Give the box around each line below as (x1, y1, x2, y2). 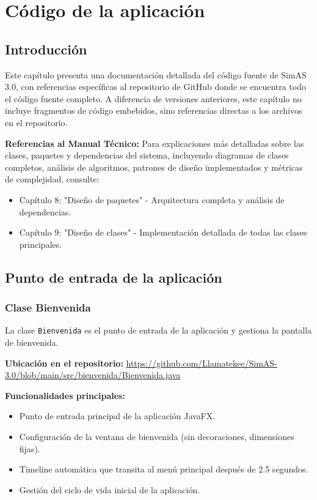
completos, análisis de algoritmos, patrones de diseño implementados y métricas (5, 160, 303, 173)
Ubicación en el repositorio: (5, 356, 123, 369)
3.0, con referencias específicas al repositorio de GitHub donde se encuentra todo (5, 80, 306, 93)
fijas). (19, 442, 40, 455)
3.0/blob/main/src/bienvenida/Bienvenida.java (5, 368, 181, 381)
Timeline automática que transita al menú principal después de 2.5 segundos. (19, 463, 308, 476)
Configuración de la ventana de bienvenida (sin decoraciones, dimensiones (19, 430, 294, 442)
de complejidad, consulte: (5, 173, 100, 185)
